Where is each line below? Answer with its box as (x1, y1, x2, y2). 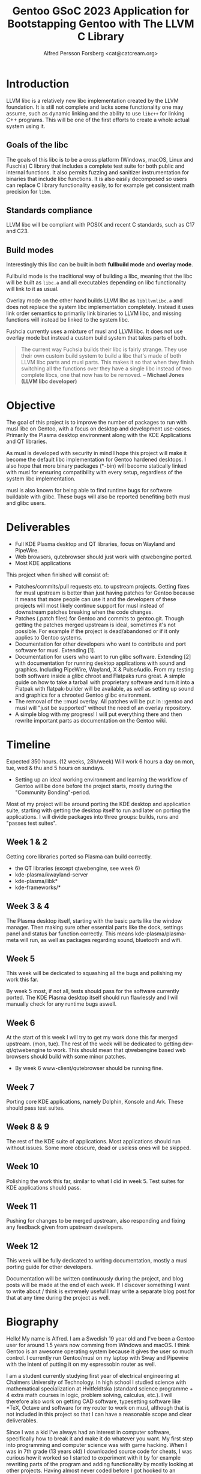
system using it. (6, 122, 46, 130)
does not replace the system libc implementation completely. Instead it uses (6, 304, 194, 311)
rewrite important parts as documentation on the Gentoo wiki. (14, 717, 167, 724)
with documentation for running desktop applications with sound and (14, 659, 186, 667)
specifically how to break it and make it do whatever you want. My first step (6, 1435, 193, 1442)
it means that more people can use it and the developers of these (14, 596, 176, 602)
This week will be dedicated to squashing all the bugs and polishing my (6, 970, 182, 977)
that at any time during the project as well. (6, 1294, 110, 1301)
